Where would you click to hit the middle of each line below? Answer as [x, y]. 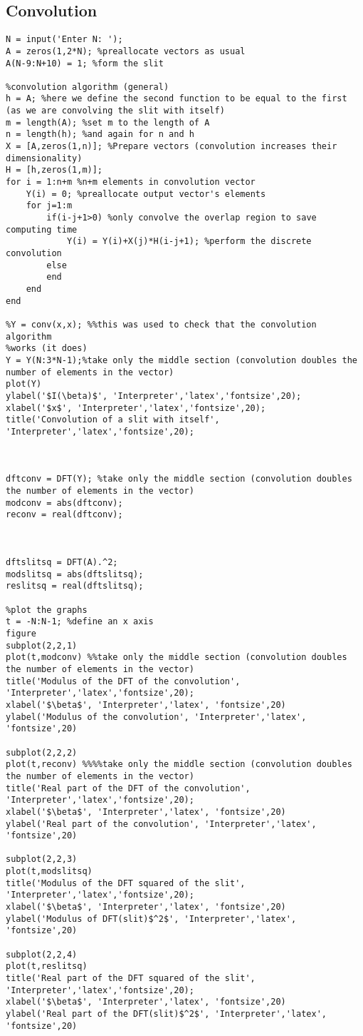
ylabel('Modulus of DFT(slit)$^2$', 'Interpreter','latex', [151, 919]
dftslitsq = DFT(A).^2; [62, 563]
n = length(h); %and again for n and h [100, 134]
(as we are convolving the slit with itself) [115, 111]
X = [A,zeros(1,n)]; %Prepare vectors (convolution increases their [172, 147]
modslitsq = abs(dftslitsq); [75, 574]
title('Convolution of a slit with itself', [113, 420]
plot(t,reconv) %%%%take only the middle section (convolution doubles [179, 765]
